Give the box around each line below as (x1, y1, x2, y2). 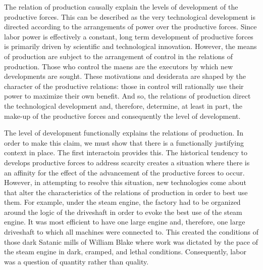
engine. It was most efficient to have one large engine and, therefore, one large (4, 216, 245, 227)
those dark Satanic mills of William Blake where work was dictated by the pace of (4, 236, 258, 247)
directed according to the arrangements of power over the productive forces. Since (4, 21, 257, 32)
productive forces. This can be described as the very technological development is (4, 11, 255, 22)
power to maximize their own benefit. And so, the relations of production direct (4, 91, 251, 101)
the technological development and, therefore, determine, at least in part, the (4, 100, 242, 111)
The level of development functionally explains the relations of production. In (4, 127, 243, 138)
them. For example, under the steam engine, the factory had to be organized (4, 197, 241, 207)
